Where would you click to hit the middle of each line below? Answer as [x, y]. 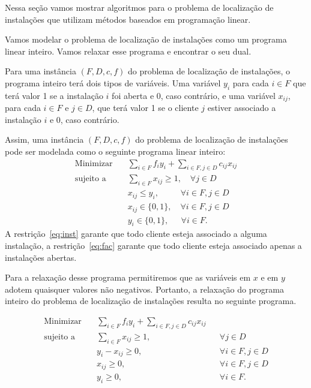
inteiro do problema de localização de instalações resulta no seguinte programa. [151, 301]
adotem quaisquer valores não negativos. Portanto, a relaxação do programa [144, 289]
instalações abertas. [41, 257]
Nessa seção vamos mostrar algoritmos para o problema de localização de [139, 7]
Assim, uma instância [44, 139]
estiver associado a [242, 108]
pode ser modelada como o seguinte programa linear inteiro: [115, 151]
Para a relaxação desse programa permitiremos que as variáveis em [128, 277]
